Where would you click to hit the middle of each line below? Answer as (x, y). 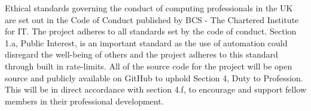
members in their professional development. (84, 101)
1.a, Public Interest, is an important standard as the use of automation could (146, 42)
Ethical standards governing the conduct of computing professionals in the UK (149, 8)
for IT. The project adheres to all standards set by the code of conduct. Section (151, 31)
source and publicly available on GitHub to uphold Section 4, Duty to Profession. (154, 77)
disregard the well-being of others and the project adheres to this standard (141, 54)
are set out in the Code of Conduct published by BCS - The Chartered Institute (152, 19)
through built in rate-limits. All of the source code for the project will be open (149, 66)
